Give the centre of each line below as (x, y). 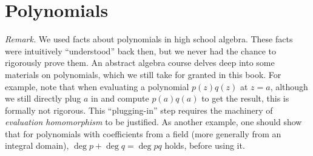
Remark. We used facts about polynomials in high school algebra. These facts (149, 39)
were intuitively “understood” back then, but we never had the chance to (141, 50)
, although (289, 86)
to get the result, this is (245, 98)
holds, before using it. (205, 145)
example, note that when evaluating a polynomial (97, 86)
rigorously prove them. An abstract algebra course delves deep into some (140, 63)
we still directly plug (43, 98)
